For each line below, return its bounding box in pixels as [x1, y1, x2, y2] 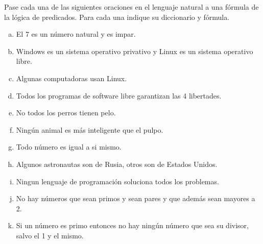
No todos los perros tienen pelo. [16, 107, 116, 118]
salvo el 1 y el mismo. [16, 230, 84, 240]
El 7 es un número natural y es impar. [16, 29, 136, 39]
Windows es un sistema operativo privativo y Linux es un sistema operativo [16, 45, 253, 56]
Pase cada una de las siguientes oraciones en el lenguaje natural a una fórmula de [4, 2, 259, 12]
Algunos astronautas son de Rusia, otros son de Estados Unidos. [16, 158, 218, 169]
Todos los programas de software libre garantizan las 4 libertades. [16, 90, 222, 101]
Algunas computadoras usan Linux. [16, 72, 127, 83]
